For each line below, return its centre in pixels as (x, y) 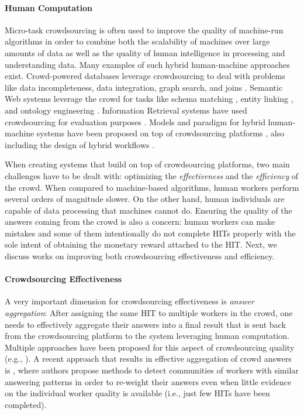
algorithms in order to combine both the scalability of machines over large (137, 41)
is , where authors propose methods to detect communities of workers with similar (152, 370)
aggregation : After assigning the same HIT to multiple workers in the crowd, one (149, 313)
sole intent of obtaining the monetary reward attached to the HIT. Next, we (141, 244)
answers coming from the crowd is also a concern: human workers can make (140, 222)
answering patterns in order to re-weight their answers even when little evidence (148, 381)
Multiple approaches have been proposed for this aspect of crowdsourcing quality (150, 347)
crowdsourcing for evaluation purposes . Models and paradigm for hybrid (135, 121)
